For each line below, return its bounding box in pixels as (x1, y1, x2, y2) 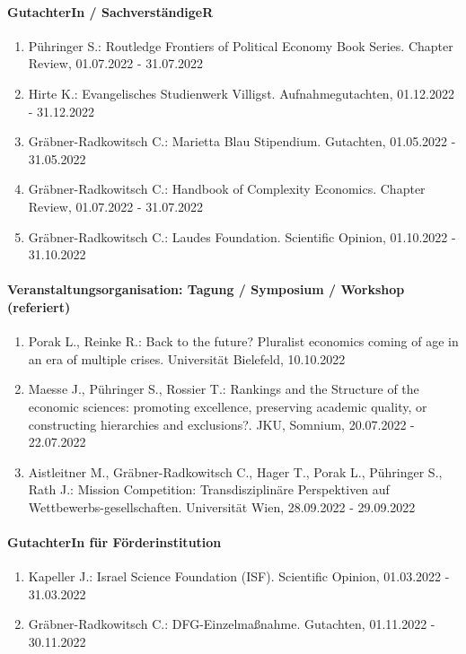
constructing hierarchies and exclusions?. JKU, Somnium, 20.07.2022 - (28, 414, 415, 433)
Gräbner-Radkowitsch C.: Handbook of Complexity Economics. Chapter (28, 179, 426, 198)
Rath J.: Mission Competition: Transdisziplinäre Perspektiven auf (28, 480, 390, 499)
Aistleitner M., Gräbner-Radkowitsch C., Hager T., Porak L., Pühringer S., (28, 462, 443, 481)
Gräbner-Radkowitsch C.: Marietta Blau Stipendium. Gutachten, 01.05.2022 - (28, 132, 456, 151)
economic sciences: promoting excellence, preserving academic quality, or (28, 397, 427, 415)
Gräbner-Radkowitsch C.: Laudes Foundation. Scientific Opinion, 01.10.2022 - (28, 227, 456, 246)
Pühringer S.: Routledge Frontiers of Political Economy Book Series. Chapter (28, 36, 453, 55)
